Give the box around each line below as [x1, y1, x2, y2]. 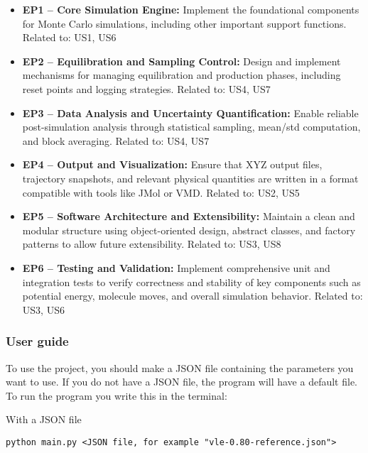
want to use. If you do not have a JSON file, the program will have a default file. [6, 374, 358, 389]
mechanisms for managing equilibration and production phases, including [22, 67, 341, 82]
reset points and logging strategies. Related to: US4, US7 [22, 81, 271, 96]
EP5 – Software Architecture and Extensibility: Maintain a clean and [22, 209, 355, 224]
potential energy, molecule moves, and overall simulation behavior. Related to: [22, 288, 363, 303]
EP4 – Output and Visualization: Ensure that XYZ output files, [22, 157, 323, 172]
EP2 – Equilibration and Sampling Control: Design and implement [22, 53, 341, 68]
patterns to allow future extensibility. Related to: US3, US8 [22, 236, 281, 251]
